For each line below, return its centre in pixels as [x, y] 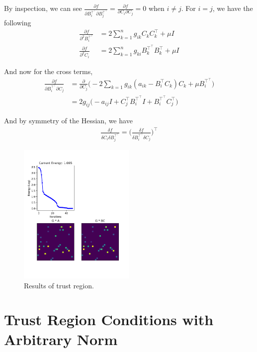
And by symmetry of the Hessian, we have [68, 121]
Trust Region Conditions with [109, 319]
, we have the [233, 8]
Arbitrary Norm [61, 339]
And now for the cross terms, [48, 71]
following [18, 23]
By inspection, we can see [43, 8]
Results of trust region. [59, 285]
